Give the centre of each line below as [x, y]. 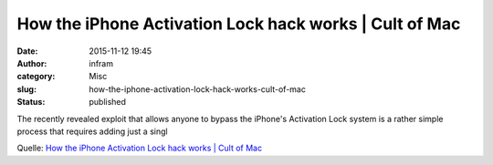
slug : [26, 89]
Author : [32, 63]
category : [36, 77]
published [108, 102]
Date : [27, 51]
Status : [31, 102]
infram [101, 63]
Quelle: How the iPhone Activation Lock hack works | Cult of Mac [140, 148]
